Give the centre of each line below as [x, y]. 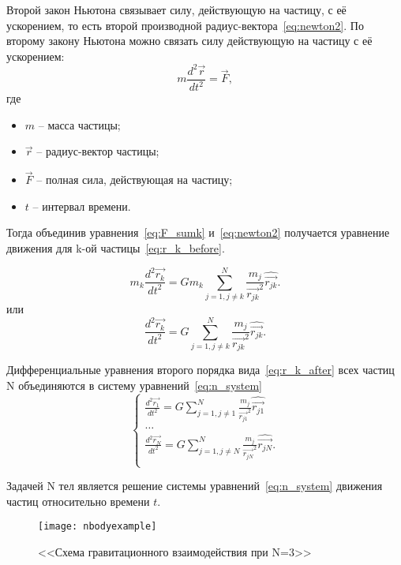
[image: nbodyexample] [97, 527]
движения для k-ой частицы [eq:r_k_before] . [116, 248]
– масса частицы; [79, 124]
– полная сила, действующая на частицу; [135, 180]
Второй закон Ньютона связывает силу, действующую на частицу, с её [176, 9]
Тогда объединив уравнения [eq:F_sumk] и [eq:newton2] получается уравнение [198, 232]
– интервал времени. [82, 206]
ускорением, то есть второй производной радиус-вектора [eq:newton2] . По [185, 25]
